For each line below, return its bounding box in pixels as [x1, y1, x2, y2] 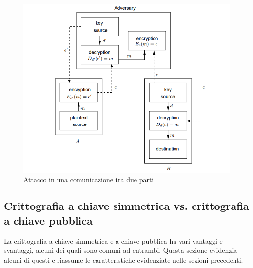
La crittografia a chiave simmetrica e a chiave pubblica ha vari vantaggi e [4, 235, 223, 246]
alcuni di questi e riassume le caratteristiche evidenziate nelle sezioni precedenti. [4, 254, 243, 265]
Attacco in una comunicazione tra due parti [23, 174, 154, 185]
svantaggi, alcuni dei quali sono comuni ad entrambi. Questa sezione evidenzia [4, 245, 237, 255]
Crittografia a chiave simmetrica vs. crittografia [4, 198, 249, 213]
